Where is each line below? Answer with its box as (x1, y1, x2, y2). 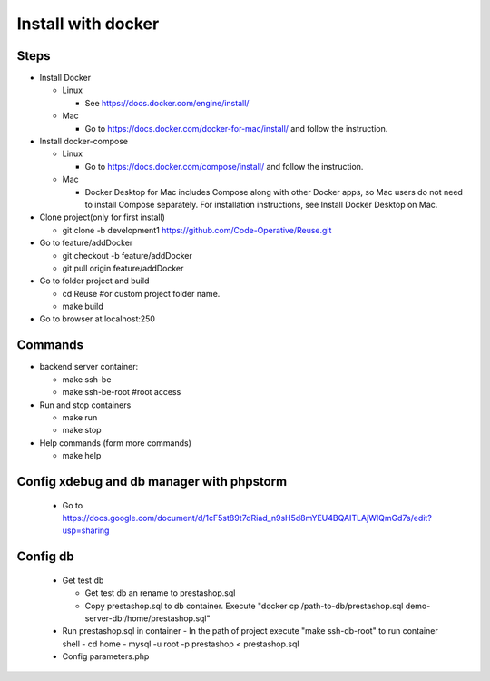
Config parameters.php (62, 651, 150, 662)
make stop (62, 425, 102, 436)
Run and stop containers (39, 400, 132, 410)
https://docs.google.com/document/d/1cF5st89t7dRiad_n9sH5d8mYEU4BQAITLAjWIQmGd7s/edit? (62, 512, 433, 523)
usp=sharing (62, 525, 110, 536)
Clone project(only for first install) (39, 212, 165, 222)
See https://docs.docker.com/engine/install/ (84, 97, 250, 108)
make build (62, 301, 103, 312)
